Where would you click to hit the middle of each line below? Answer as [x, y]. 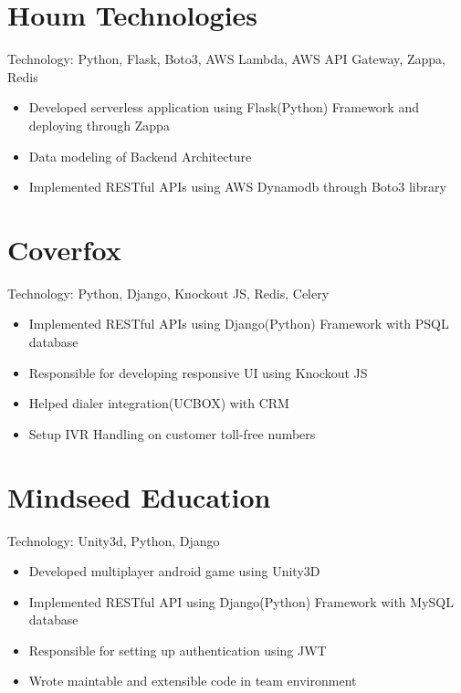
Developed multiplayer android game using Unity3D [174, 571]
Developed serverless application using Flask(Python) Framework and [224, 107]
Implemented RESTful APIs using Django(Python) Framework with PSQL [239, 324]
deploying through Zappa [99, 125]
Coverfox [64, 249]
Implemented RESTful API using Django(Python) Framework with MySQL [241, 601]
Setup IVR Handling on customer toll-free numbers [172, 433]
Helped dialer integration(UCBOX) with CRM [159, 403]
